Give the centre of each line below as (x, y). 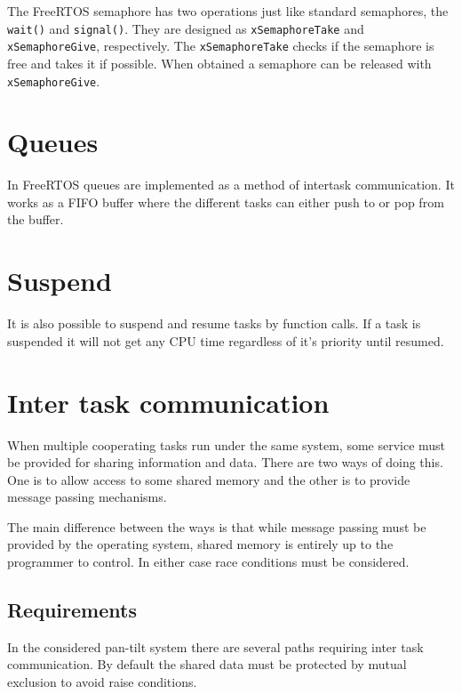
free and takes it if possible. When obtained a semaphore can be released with (219, 63)
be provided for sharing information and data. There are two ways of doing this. (225, 462)
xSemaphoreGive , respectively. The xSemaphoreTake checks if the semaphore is (221, 46)
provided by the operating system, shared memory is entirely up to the (200, 544)
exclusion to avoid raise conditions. (102, 682)
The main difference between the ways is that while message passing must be (217, 526)
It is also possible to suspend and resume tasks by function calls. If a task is (214, 323)
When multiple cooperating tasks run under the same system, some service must (227, 444)
